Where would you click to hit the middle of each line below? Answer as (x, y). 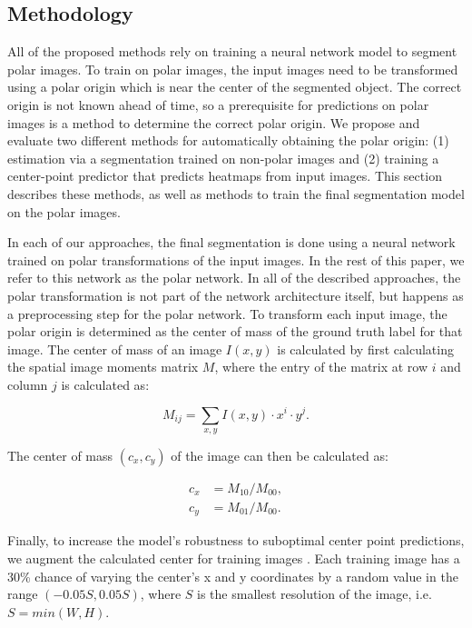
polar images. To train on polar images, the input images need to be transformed (233, 69)
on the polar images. (64, 211)
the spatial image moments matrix (103, 367)
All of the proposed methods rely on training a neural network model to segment (232, 51)
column (28, 384)
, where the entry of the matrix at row (321, 367)
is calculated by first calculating (365, 349)
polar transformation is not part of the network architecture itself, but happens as (236, 295)
